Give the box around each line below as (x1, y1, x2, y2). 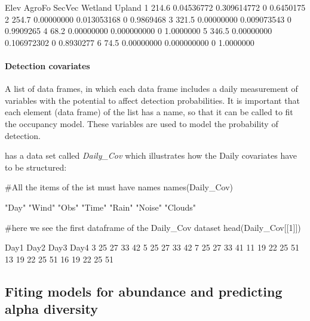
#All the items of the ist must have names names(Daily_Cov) (5, 181, 234, 193)
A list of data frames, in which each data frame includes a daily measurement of (5, 82, 298, 95)
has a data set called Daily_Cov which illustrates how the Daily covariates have (5, 149, 297, 162)
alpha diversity (5, 300, 98, 318)
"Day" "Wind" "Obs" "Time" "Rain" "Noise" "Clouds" (5, 200, 197, 213)
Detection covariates (5, 59, 90, 72)
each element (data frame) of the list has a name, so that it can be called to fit (5, 106, 293, 118)
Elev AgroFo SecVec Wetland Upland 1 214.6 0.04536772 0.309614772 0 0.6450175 (5, 1, 306, 13)
